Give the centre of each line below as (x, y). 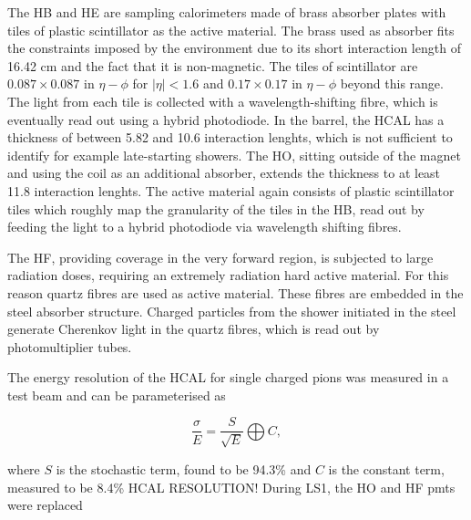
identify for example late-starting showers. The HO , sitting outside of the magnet (234, 155)
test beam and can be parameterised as (117, 395)
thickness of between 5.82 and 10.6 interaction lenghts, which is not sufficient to (230, 137)
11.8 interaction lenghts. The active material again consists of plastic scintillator (231, 190)
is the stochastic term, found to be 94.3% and (184, 468)
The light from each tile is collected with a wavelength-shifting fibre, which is (223, 101)
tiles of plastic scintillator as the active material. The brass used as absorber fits (231, 30)
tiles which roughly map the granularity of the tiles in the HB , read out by (216, 208)
